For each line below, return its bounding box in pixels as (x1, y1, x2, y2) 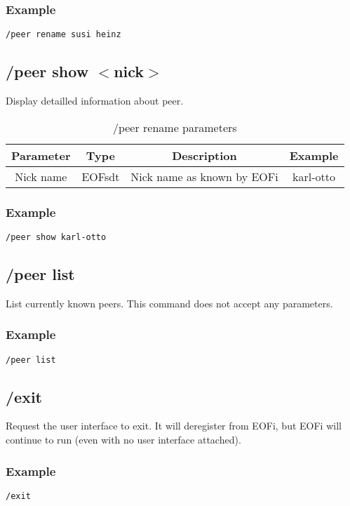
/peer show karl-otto (6, 232, 107, 242)
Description (172, 147, 237, 164)
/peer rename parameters (112, 119, 237, 135)
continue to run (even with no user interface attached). (6, 432, 241, 447)
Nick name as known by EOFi (130, 168, 278, 185)
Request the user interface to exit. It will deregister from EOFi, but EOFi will (6, 418, 342, 433)
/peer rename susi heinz (6, 29, 121, 40)
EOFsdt (81, 168, 120, 185)
